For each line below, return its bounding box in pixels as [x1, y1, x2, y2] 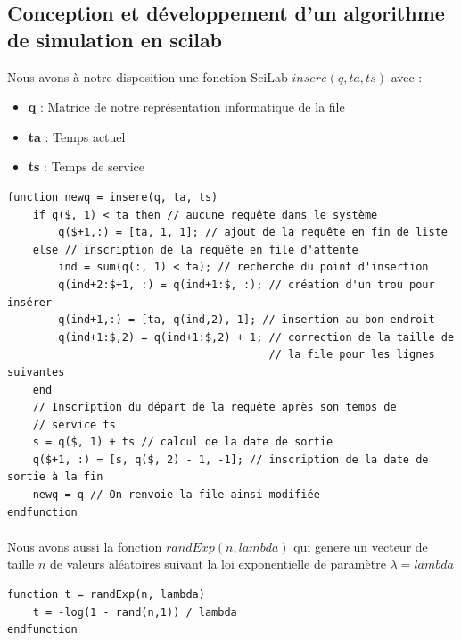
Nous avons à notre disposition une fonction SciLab [7, 67, 288, 86]
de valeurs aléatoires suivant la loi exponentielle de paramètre [50, 554, 386, 573]
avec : [391, 67, 423, 86]
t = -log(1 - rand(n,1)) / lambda [32, 605, 237, 619]
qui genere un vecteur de [293, 536, 428, 555]
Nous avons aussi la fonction [7, 536, 162, 555]
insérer [7, 295, 53, 309]
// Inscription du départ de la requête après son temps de [32, 401, 397, 414]
